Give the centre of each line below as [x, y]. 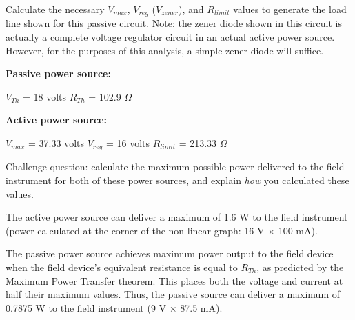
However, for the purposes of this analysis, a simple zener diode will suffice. [165, 50]
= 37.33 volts [56, 143]
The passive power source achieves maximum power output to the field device [170, 253]
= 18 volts [45, 96]
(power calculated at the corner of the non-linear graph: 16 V [135, 230]
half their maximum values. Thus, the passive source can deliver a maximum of [173, 294]
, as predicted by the [300, 267]
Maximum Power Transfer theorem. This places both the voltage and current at [174, 280]
